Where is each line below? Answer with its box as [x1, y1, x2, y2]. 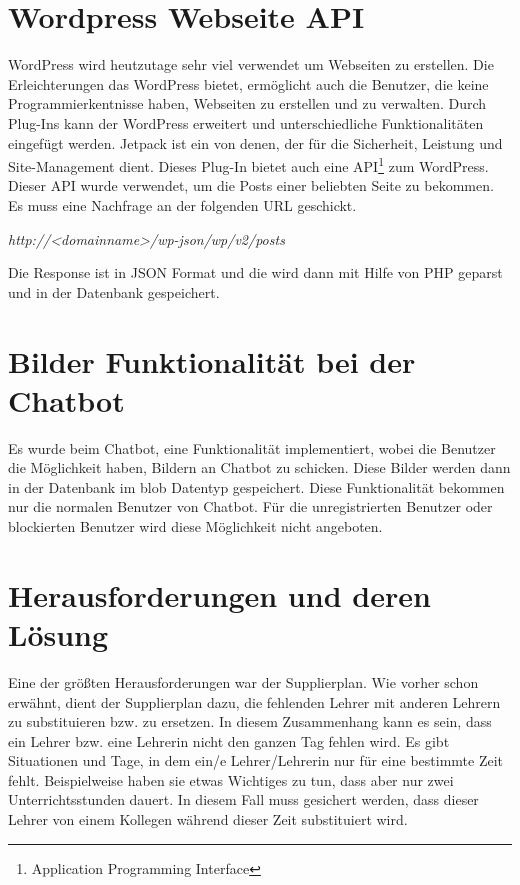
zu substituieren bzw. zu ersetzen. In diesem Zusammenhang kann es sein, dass [8, 711, 492, 732]
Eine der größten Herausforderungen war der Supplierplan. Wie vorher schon [8, 671, 479, 692]
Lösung [8, 613, 109, 654]
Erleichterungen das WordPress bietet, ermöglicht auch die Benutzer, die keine [8, 73, 489, 94]
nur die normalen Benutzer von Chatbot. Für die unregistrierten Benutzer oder [8, 496, 493, 517]
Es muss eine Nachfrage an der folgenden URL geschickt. [8, 194, 357, 215]
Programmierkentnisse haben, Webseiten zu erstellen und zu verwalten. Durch [8, 93, 487, 114]
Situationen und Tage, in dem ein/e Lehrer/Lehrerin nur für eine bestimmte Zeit [8, 750, 503, 771]
